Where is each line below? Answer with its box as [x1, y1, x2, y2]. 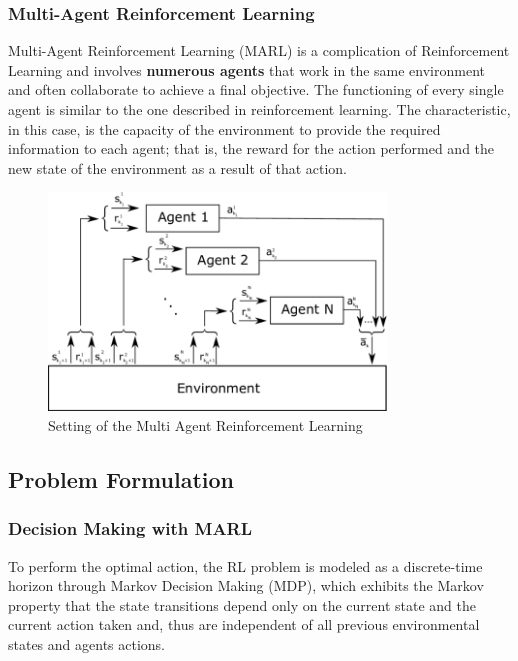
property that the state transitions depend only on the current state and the [8, 594, 476, 615]
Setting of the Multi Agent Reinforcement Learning [48, 414, 363, 435]
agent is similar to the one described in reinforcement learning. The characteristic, [8, 99, 511, 119]
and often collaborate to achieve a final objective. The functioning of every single [8, 79, 504, 100]
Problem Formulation [8, 463, 234, 494]
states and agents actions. [8, 633, 166, 654]
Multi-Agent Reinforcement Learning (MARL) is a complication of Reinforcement [8, 40, 510, 61]
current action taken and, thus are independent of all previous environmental [8, 614, 480, 635]
